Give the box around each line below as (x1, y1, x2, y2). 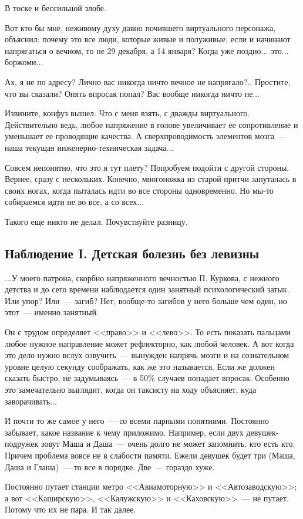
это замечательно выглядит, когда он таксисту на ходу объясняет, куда (5, 383, 257, 396)
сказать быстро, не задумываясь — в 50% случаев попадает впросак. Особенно (5, 372, 289, 384)
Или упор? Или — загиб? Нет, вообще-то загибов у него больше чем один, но (5, 294, 287, 306)
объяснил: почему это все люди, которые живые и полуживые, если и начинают (5, 33, 291, 45)
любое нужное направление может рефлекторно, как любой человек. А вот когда (5, 337, 294, 349)
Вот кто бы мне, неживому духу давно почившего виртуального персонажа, (5, 21, 276, 33)
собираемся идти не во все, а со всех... (5, 196, 144, 208)
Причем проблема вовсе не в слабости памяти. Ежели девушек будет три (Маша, (5, 449, 295, 461)
